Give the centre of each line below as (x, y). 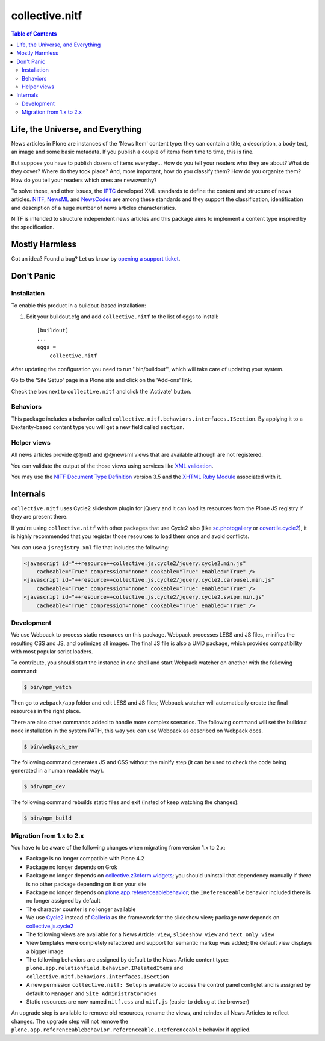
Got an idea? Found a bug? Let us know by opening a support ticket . (96, 259)
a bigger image (45, 951)
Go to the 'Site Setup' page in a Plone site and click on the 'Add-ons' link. (102, 380)
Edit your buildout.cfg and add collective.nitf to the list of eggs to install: (122, 317)
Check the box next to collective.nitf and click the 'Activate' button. (101, 391)
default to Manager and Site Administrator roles (91, 993)
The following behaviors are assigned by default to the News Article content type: (127, 960)
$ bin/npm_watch (48, 687)
